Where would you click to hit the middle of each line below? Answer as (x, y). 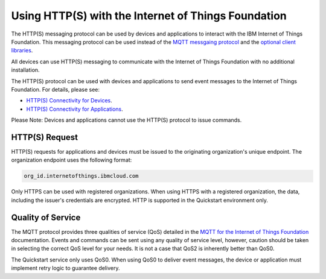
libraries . (22, 51)
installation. (25, 70)
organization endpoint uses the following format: (72, 160)
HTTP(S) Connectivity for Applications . (75, 109)
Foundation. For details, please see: (55, 89)
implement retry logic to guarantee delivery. (66, 268)
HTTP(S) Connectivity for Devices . (69, 101)
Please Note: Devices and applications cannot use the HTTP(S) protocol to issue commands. (126, 120)
